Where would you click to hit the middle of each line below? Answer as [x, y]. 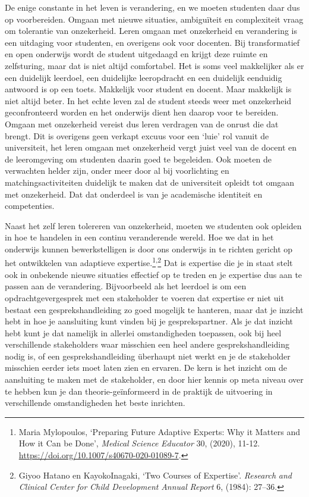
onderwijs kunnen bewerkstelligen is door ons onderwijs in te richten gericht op [149, 248]
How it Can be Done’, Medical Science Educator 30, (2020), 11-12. [139, 443]
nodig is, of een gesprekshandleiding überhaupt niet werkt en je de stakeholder [148, 356]
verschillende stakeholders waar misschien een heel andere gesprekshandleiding [147, 344]
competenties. [30, 206]
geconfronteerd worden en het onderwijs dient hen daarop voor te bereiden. [142, 112]
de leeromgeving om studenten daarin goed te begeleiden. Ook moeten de [138, 159]
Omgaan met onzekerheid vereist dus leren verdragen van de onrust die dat [142, 124]
